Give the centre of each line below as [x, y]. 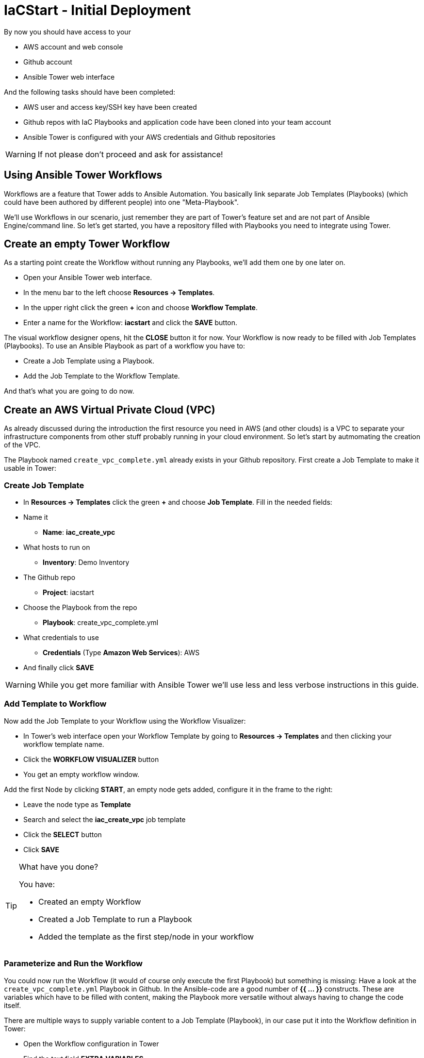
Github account [48, 62]
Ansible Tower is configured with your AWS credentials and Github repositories [149, 137]
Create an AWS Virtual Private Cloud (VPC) [110, 410]
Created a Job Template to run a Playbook [115, 919]
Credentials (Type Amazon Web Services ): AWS [121, 653]
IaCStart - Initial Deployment [98, 10]
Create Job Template [44, 485]
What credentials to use [61, 638]
